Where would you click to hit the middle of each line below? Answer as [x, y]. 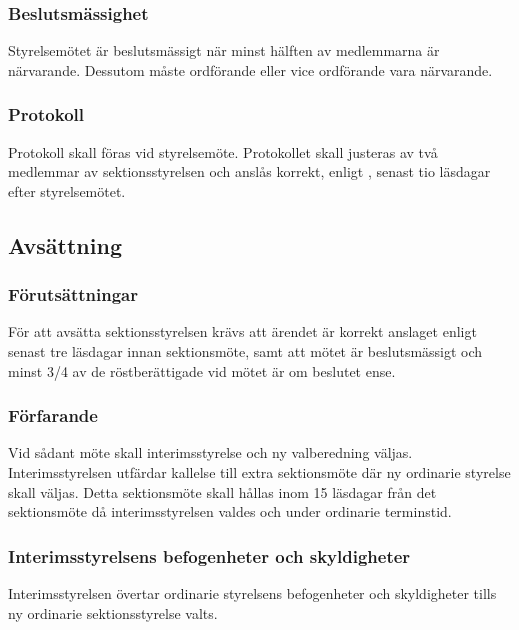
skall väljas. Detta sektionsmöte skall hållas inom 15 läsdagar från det [222, 491]
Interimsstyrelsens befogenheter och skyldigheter [209, 555]
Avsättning [65, 244]
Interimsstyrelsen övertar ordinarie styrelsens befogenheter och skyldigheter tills [252, 593]
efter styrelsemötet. [67, 190]
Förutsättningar [73, 294]
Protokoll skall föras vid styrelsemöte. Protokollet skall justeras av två [223, 151]
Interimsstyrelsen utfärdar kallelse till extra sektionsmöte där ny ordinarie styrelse [259, 472]
